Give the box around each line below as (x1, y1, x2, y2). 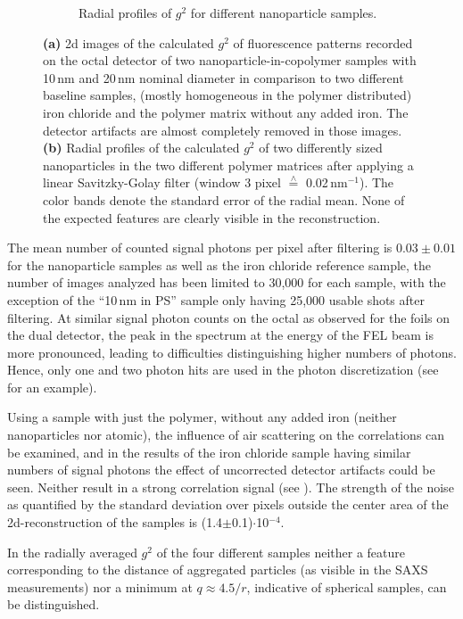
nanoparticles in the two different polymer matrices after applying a (43, 155, 414, 174)
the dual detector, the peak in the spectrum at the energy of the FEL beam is (7, 326, 434, 344)
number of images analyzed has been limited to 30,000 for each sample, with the (7, 273, 446, 292)
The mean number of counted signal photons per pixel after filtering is (7, 238, 393, 257)
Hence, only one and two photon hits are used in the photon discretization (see (7, 360, 439, 379)
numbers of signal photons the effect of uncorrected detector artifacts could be (7, 460, 435, 479)
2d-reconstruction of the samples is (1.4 (7, 513, 223, 532)
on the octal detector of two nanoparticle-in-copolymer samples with (43, 51, 417, 70)
